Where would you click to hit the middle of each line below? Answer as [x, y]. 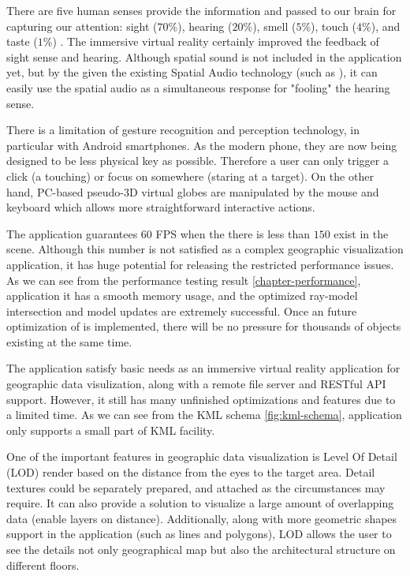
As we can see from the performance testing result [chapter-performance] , [184, 280]
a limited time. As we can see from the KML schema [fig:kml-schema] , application [204, 415]
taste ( [22, 41]
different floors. [43, 565]
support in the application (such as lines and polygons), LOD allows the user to [199, 534]
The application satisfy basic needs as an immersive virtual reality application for [203, 368]
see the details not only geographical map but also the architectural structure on [201, 549]
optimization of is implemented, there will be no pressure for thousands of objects [204, 326]
